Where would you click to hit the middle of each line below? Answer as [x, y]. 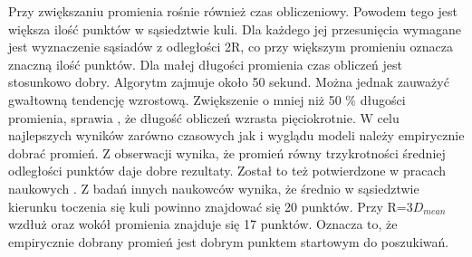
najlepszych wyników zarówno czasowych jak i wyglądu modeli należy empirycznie [236, 135]
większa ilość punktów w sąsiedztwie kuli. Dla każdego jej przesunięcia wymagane [235, 29]
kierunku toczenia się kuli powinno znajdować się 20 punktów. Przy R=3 [211, 206]
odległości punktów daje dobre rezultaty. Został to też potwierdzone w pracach [227, 171]
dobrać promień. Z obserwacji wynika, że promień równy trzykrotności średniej [227, 152]
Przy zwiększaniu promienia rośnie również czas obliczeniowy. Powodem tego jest [233, 11]
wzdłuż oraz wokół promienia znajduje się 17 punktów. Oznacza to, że [203, 224]
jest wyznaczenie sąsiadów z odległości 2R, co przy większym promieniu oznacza [231, 47]
